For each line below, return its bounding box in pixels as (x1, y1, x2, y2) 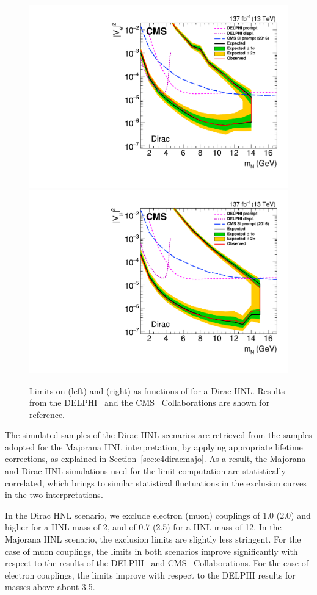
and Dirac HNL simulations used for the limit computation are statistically (5, 464, 286, 477)
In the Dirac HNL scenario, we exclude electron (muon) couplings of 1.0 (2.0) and (5, 508, 311, 521)
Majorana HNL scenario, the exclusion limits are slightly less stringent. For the (5, 533, 301, 546)
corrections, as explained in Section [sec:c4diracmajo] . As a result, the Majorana (5, 452, 306, 465)
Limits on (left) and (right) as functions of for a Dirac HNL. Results (29, 384, 285, 397)
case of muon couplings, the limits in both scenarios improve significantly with (5, 544, 298, 557)
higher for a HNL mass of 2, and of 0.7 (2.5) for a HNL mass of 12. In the (5, 521, 282, 533)
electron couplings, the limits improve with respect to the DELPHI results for (5, 568, 296, 581)
